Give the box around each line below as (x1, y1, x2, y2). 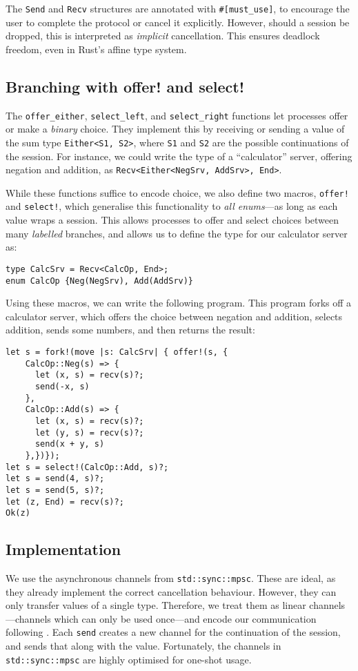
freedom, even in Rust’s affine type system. (6, 41, 187, 56)
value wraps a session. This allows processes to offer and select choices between (6, 213, 339, 227)
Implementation (6, 538, 121, 560)
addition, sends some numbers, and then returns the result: (6, 322, 255, 337)
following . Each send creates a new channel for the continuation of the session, (6, 625, 341, 639)
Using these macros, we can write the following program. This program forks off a (6, 295, 352, 310)
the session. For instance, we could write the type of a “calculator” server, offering (6, 148, 352, 163)
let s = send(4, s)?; (6, 474, 105, 484)
